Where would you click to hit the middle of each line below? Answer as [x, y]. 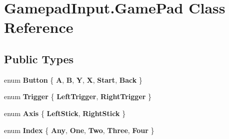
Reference [39, 27]
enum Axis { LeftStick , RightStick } [65, 113]
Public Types [39, 59]
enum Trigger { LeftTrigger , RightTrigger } [78, 96]
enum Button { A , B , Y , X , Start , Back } [73, 79]
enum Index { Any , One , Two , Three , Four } [79, 130]
